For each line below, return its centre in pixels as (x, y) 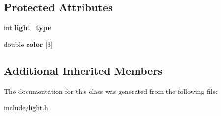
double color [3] (28, 44)
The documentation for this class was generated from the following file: (111, 91)
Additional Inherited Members (83, 70)
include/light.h (26, 107)
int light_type (28, 28)
